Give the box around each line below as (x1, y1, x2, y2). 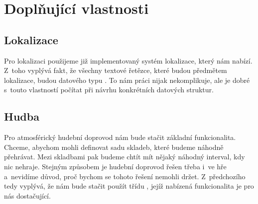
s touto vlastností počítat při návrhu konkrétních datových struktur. (4, 84, 214, 95)
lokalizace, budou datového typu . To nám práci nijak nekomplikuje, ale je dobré (4, 74, 250, 85)
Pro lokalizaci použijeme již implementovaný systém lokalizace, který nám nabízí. (4, 55, 253, 66)
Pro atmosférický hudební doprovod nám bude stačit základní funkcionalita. (4, 132, 236, 142)
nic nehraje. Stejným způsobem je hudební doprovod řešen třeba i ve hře (4, 161, 227, 171)
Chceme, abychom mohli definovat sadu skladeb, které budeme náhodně (4, 141, 224, 152)
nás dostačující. (4, 190, 51, 201)
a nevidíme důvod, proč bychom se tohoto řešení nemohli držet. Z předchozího (4, 171, 246, 181)
